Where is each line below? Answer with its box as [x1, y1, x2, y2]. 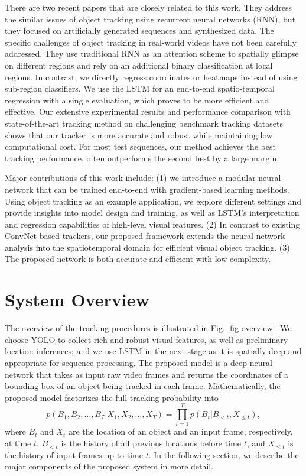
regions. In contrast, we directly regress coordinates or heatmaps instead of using [5, 70, 298, 83]
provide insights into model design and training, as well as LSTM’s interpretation [5, 206, 300, 219]
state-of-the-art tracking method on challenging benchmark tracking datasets [5, 116, 283, 129]
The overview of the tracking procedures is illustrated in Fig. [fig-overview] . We [5, 322, 292, 334]
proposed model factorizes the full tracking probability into [5, 391, 219, 403]
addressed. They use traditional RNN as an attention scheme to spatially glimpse [5, 47, 299, 60]
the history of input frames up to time [5, 448, 143, 461]
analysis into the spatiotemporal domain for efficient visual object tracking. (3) [5, 241, 290, 253]
